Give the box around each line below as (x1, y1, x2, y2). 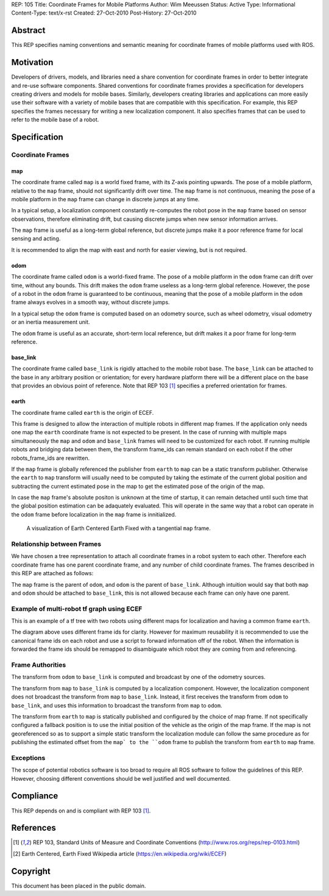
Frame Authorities (11, 661, 66, 669)
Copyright (11, 866, 51, 876)
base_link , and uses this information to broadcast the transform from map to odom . (11, 701, 222, 709)
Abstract (11, 25, 46, 36)
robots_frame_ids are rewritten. (11, 454, 90, 462)
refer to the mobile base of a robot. (11, 116, 99, 123)
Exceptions (11, 753, 46, 762)
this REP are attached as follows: (11, 570, 94, 577)
